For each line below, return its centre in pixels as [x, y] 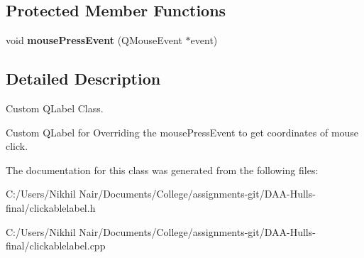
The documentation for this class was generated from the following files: [162, 170]
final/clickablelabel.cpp [56, 246]
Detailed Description [83, 79]
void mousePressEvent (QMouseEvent [94, 40]
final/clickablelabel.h [51, 207]
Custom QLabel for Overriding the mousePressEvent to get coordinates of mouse [182, 132]
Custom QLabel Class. [55, 108]
